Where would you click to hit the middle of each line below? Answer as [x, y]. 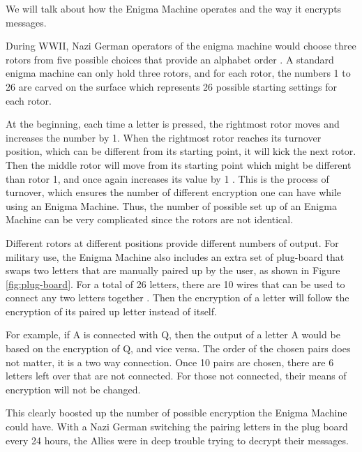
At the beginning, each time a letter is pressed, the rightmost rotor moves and [173, 124]
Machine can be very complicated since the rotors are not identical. [150, 219]
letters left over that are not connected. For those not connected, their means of [176, 376]
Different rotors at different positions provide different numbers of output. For [172, 242]
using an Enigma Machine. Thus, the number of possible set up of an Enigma [171, 205]
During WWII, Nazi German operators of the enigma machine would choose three [181, 46]
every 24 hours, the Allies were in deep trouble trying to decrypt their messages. [177, 440]
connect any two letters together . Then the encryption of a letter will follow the [178, 297]
